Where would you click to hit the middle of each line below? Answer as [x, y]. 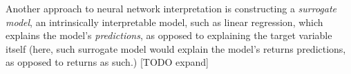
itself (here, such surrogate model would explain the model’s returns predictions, [176, 48]
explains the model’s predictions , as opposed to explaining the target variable [169, 35]
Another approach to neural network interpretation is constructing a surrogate [171, 8]
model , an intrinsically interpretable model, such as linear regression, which [164, 22]
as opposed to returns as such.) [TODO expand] [107, 62]
